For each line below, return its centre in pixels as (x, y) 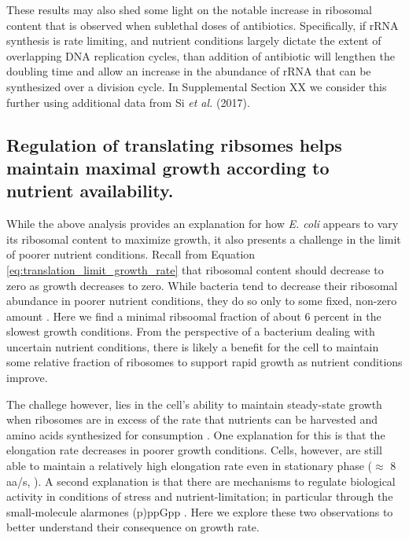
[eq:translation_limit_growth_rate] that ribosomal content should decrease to (195, 269)
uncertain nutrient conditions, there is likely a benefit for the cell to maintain (193, 346)
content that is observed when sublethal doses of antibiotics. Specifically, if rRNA (203, 25)
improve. (27, 378)
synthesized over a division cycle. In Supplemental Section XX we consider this (197, 86)
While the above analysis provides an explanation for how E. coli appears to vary (203, 224)
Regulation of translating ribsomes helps (174, 144)
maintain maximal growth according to (168, 167)
